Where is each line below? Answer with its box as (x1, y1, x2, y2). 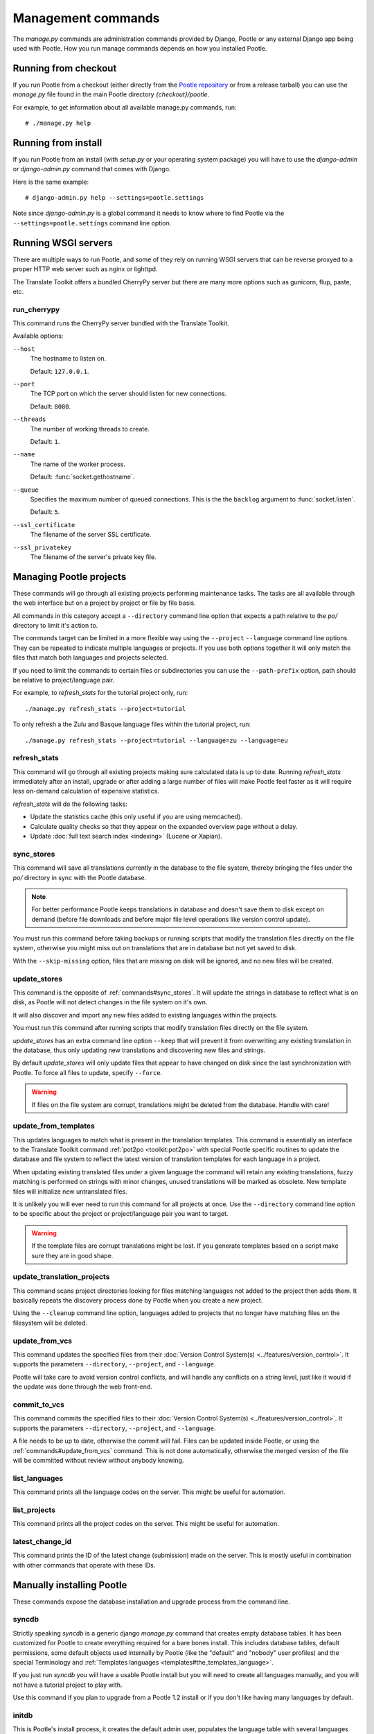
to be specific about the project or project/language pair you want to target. (12, 1210, 229, 1218)
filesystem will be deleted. (12, 1319, 88, 1327)
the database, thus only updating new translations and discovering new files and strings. (12, 1046, 266, 1054)
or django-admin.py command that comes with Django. (12, 165, 171, 173)
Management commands (12, 10, 160, 26)
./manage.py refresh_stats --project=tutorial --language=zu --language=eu (25, 736, 288, 744)
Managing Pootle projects (12, 571, 127, 583)
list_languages (12, 1473, 64, 1483)
